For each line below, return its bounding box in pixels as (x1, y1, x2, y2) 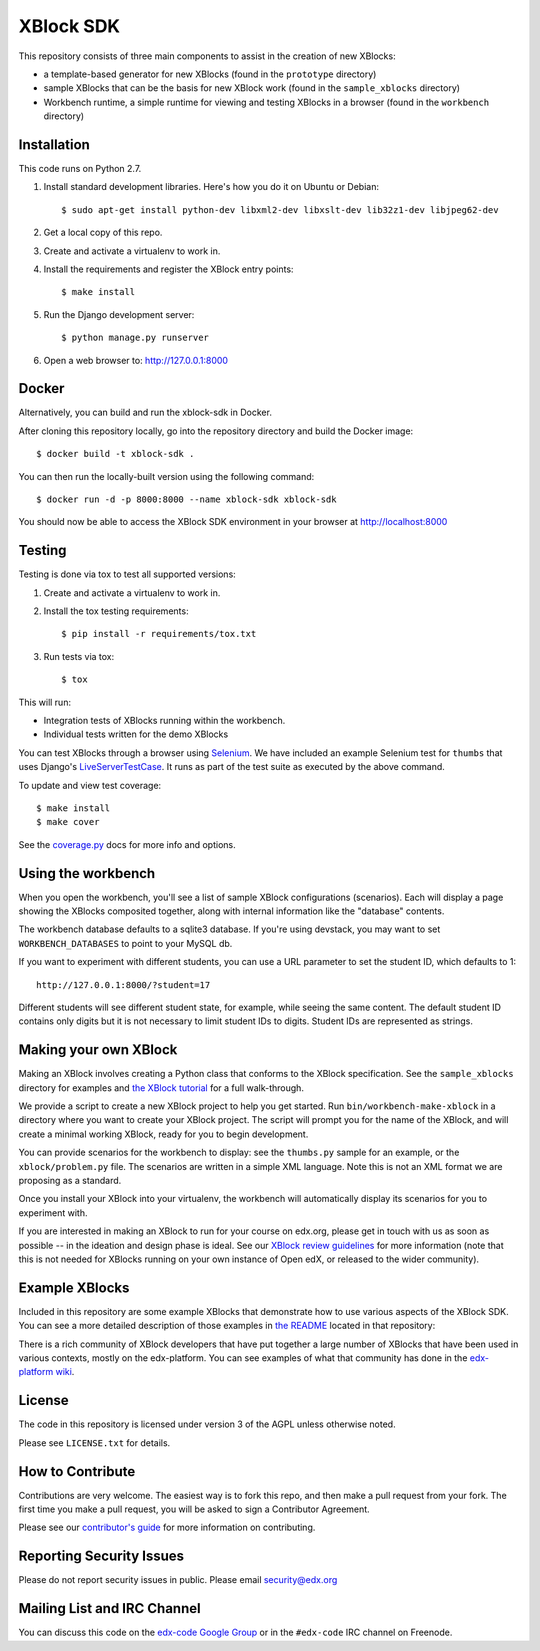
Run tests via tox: (43, 650, 115, 662)
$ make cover (36, 816, 100, 828)
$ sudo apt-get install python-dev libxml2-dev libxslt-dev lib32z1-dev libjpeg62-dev (61, 204, 499, 215)
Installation (18, 136, 90, 153)
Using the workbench (18, 865, 156, 882)
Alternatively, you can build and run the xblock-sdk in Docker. (18, 406, 272, 419)
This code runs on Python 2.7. (18, 163, 142, 175)
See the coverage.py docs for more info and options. (18, 838, 237, 850)
